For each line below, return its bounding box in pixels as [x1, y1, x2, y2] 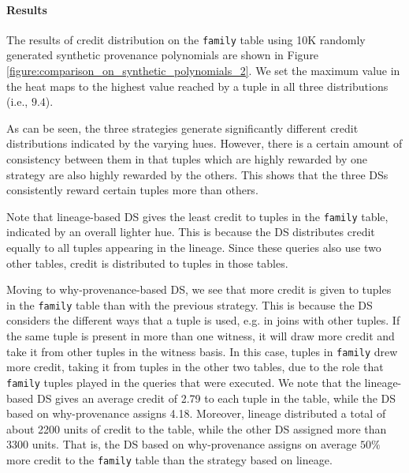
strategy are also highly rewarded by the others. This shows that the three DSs [6, 166, 389, 182]
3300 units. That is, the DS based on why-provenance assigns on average [6, 436, 357, 452]
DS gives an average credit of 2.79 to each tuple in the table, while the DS [36, 389, 396, 406]
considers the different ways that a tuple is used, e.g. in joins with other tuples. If [6, 312, 400, 328]
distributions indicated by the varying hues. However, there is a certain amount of [6, 135, 403, 152]
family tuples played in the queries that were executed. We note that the [6, 374, 361, 390]
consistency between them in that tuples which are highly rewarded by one [6, 151, 368, 167]
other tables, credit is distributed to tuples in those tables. [6, 254, 288, 271]
